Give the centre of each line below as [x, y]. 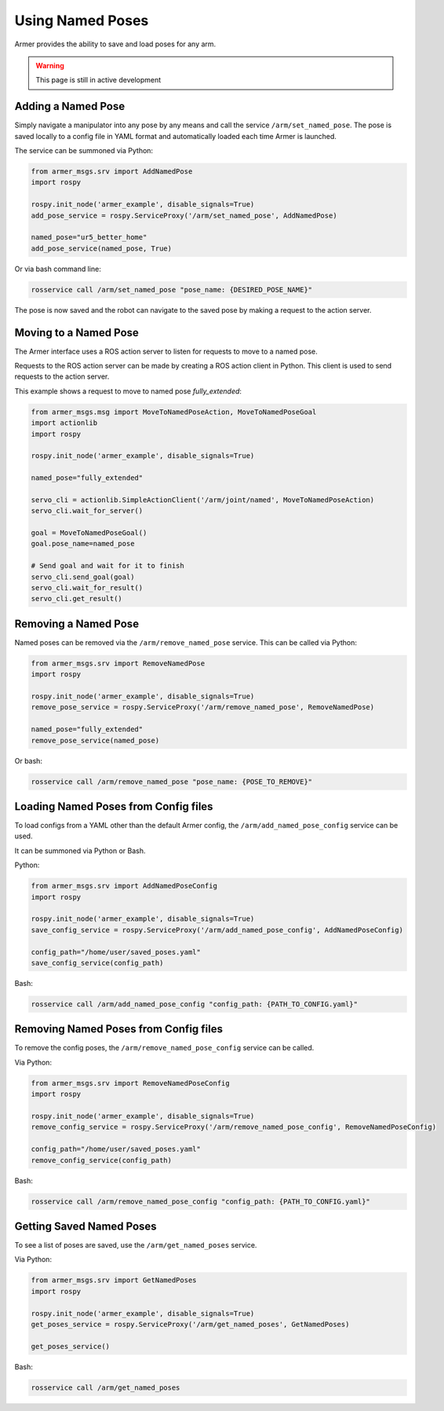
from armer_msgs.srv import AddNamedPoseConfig [124, 886]
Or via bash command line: [58, 269]
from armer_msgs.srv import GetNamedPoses [114, 1280]
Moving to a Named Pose [76, 333]
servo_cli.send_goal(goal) [83, 577]
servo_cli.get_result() [77, 599]
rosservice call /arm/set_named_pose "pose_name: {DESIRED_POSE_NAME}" [172, 290]
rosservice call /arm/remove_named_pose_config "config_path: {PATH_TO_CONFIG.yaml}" [200, 1201]
